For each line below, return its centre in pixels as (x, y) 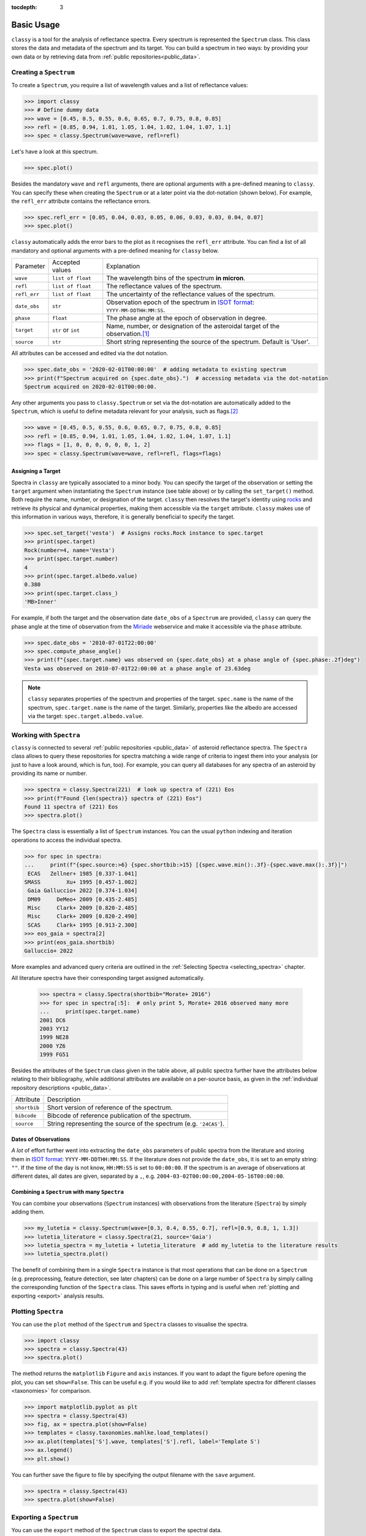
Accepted (66, 262)
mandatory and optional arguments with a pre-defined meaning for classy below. (115, 250)
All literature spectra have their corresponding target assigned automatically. (108, 978)
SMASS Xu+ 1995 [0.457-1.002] (81, 882)
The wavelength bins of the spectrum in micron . (176, 278)
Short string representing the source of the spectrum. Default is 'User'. (208, 342)
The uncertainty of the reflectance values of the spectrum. (191, 294)
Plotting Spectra (37, 1312)
